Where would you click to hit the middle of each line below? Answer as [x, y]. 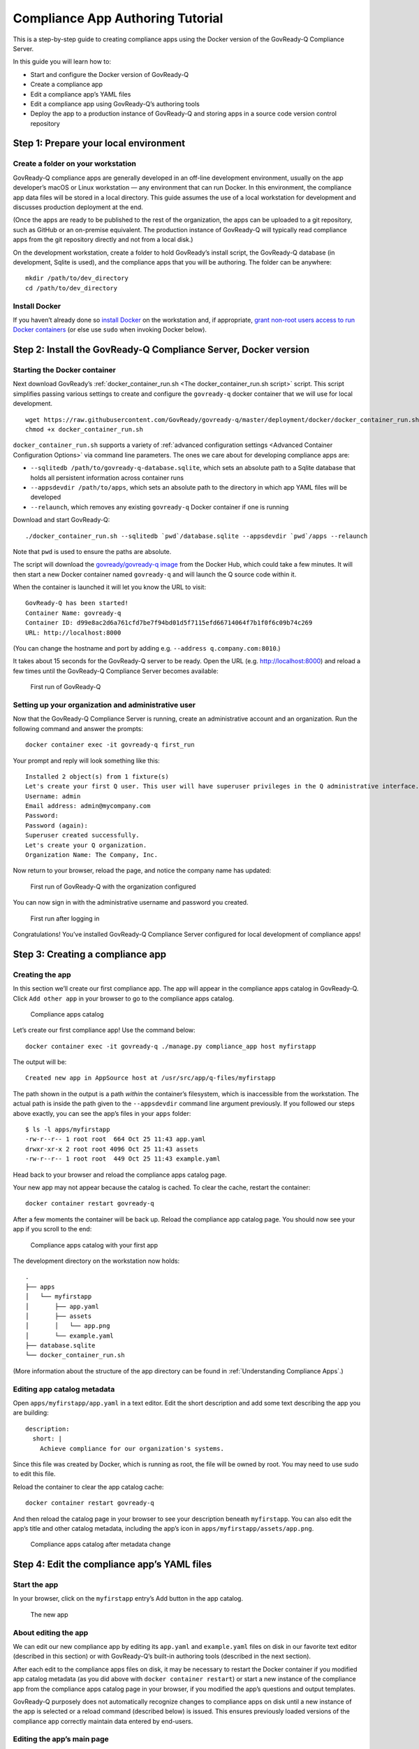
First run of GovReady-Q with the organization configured [113, 886]
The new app [49, 1614]
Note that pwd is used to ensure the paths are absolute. [92, 551]
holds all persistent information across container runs [107, 477]
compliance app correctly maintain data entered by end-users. [103, 1721]
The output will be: [40, 1062]
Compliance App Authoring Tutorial [118, 18]
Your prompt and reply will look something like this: [86, 760]
